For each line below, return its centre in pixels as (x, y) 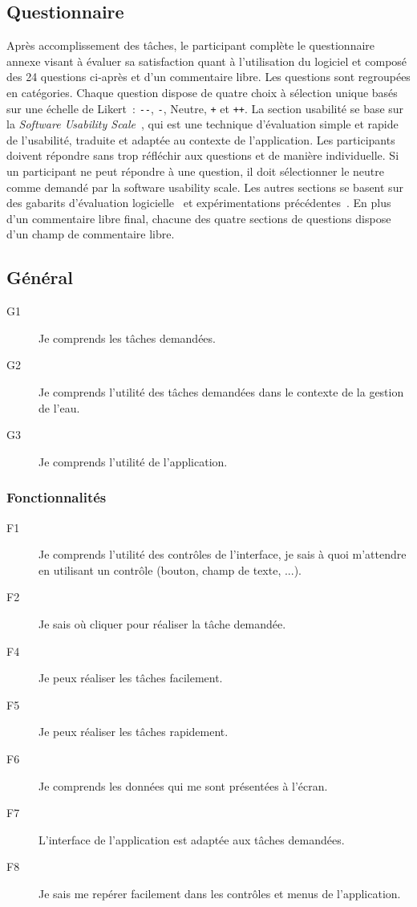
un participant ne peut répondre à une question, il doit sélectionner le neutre (195, 171)
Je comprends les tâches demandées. (127, 338)
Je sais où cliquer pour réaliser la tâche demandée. (162, 623)
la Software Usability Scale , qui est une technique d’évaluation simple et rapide (202, 124)
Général (40, 277)
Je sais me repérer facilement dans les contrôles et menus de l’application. (220, 893)
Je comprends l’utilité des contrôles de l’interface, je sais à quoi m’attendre (223, 554)
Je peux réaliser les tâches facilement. (131, 678)
